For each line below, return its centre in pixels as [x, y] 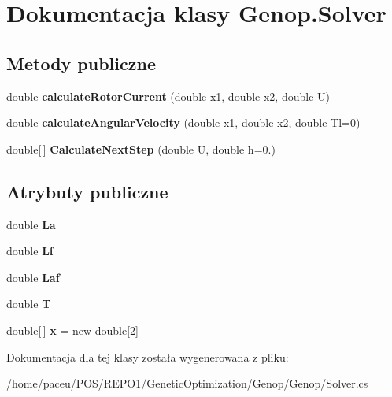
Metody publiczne [81, 63]
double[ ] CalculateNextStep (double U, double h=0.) [141, 148]
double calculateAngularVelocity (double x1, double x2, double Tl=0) [183, 122]
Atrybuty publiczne [87, 191]
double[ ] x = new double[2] [72, 330]
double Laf [33, 277]
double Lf [30, 251]
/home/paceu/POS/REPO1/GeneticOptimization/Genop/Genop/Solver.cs [187, 383]
